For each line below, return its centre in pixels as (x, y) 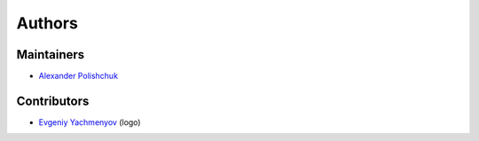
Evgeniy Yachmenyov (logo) (90, 122)
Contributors (53, 101)
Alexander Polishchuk (79, 76)
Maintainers (51, 55)
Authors (47, 23)
